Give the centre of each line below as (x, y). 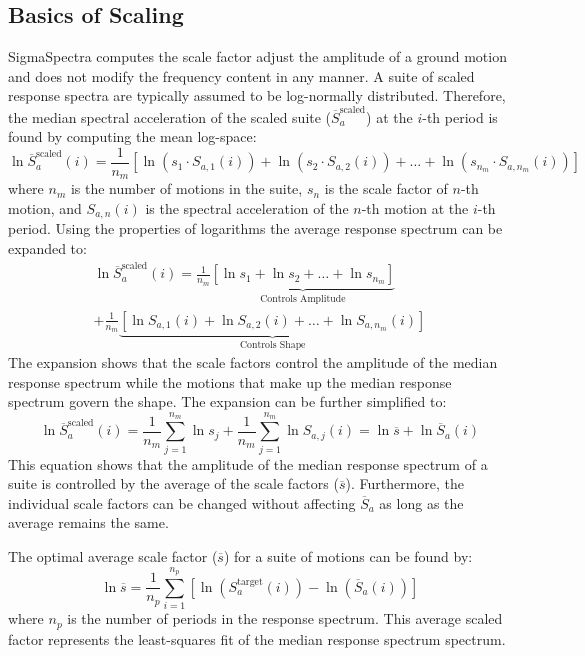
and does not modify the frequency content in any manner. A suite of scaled (241, 75)
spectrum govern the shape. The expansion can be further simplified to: (227, 401)
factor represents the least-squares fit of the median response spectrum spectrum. (257, 638)
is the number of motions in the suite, (186, 188)
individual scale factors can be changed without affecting (182, 502)
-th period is (460, 116)
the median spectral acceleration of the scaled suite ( (170, 116)
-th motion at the (415, 208)
